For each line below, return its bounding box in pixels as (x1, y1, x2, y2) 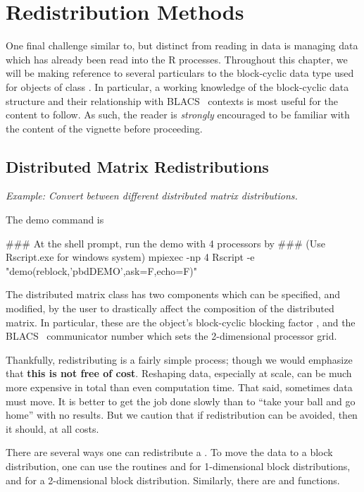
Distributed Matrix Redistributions (6, 155, 269, 177)
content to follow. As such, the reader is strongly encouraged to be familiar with (6, 107, 350, 122)
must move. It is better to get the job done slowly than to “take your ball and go (6, 393, 356, 408)
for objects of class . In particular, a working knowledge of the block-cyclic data (6, 79, 349, 94)
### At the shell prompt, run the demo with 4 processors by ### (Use (6, 235, 325, 250)
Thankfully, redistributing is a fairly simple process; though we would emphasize (6, 352, 353, 367)
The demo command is (6, 212, 104, 227)
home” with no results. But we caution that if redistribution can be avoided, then (6, 407, 358, 422)
